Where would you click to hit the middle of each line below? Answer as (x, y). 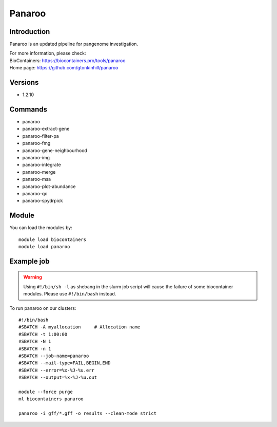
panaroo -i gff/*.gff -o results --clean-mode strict (87, 413)
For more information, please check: (48, 53)
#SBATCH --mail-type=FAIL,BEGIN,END (65, 363)
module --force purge (46, 392)
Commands (28, 109)
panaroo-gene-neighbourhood (55, 150)
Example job (29, 261)
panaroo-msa (37, 179)
